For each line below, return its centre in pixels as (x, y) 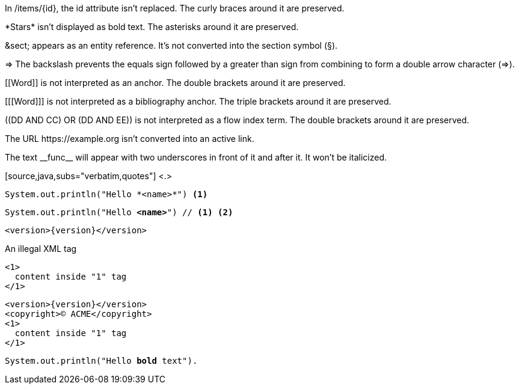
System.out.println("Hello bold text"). (101, 361)
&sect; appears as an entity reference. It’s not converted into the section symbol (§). (171, 45)
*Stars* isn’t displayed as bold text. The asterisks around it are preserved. (152, 27)
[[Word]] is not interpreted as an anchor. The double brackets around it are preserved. (175, 83)
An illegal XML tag (41, 249)
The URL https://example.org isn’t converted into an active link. (130, 139)
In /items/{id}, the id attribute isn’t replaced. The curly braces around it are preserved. (175, 8)
